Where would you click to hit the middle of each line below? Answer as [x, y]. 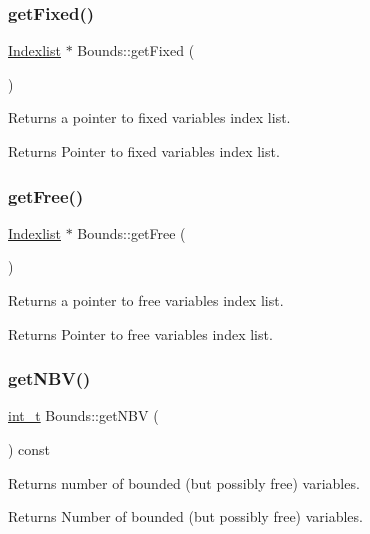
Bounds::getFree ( [131, 232]
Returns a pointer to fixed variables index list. [149, 117]
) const [29, 449]
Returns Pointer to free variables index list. [140, 333]
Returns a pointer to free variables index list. [146, 300]
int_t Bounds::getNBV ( [83, 415]
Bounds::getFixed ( [136, 50]
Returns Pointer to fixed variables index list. [144, 151]
